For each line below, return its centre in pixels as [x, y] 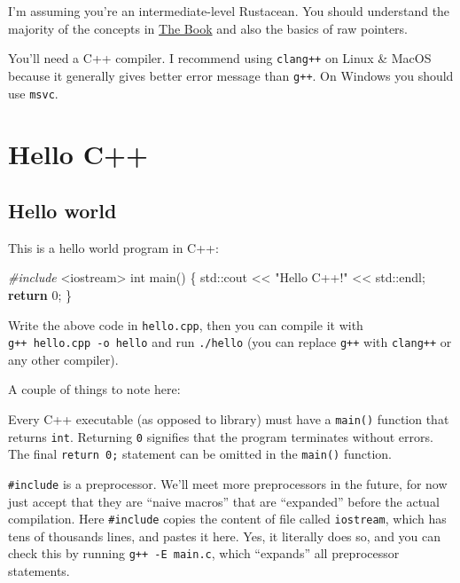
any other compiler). [63, 359]
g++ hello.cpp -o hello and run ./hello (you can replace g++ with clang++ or [230, 342]
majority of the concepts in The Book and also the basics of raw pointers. [208, 28]
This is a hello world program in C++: [113, 247]
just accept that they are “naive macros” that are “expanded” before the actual [224, 501]
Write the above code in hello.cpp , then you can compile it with [186, 324]
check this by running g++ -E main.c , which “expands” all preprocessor [204, 553]
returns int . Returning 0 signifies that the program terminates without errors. [221, 436]
